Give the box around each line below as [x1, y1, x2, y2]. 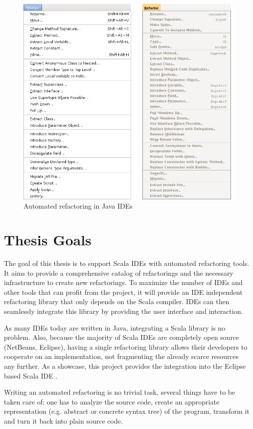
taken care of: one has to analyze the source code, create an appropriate [4, 396, 220, 406]
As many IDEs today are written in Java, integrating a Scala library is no [4, 322, 226, 333]
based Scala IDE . [4, 370, 58, 381]
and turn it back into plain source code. [4, 415, 123, 426]
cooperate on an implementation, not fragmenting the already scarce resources [4, 351, 239, 361]
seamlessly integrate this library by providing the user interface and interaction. [4, 306, 243, 316]
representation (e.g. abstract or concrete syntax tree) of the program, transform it [4, 406, 250, 416]
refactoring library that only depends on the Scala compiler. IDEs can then [4, 296, 230, 307]
